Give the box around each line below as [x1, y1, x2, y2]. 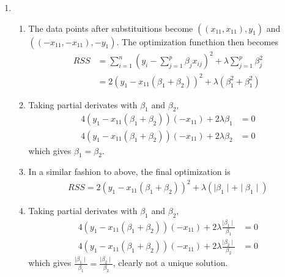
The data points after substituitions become [28, 21, 193, 34]
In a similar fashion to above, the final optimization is [28, 165, 231, 178]
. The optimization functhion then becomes [116, 35, 278, 48]
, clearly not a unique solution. [113, 256, 228, 269]
